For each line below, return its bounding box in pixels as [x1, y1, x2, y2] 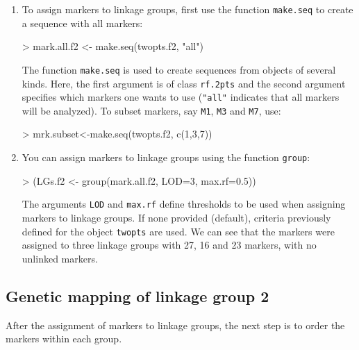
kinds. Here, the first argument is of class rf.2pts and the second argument [22, 76, 346, 90]
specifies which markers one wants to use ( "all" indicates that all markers [22, 90, 340, 104]
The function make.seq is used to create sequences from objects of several [22, 62, 336, 76]
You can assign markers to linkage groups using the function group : [22, 150, 310, 165]
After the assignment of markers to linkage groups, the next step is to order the [6, 317, 345, 332]
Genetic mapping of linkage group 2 [6, 285, 269, 306]
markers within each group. [6, 331, 122, 346]
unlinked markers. [22, 251, 98, 265]
